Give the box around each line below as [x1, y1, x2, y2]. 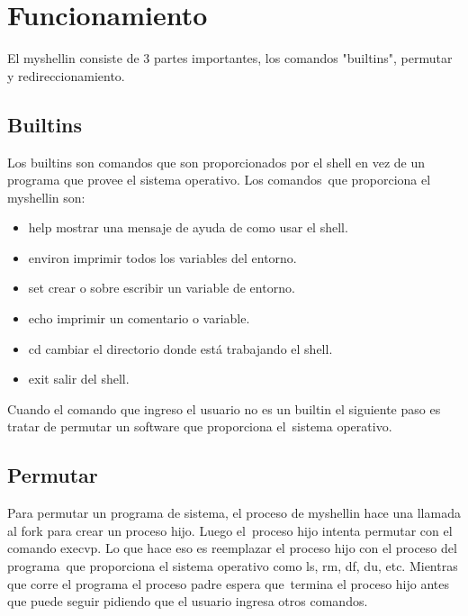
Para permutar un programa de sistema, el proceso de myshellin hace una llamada [7, 503, 461, 522]
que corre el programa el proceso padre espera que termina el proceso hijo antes [7, 574, 450, 593]
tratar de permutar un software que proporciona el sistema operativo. [7, 417, 392, 436]
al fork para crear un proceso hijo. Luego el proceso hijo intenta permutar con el [7, 521, 453, 539]
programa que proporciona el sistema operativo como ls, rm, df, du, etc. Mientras [7, 557, 458, 575]
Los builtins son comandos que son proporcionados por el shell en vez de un [7, 152, 426, 171]
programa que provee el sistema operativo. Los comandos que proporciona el [7, 170, 431, 189]
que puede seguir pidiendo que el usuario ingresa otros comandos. [7, 592, 368, 611]
